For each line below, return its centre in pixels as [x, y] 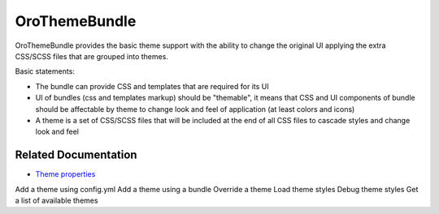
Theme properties [65, 174]
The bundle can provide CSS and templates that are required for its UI [152, 86]
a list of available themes [57, 200]
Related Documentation [76, 155]
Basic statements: [45, 71]
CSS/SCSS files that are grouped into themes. [91, 56]
